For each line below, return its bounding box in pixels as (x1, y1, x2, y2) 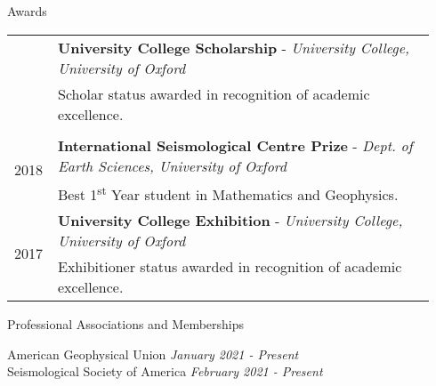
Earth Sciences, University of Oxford (58, 155, 287, 176)
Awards (7, 2, 47, 20)
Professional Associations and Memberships (7, 314, 245, 333)
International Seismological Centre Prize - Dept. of (58, 134, 413, 156)
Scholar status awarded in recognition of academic (58, 83, 370, 104)
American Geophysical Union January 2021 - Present (7, 344, 299, 363)
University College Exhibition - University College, (58, 209, 403, 230)
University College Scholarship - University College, (58, 36, 409, 58)
